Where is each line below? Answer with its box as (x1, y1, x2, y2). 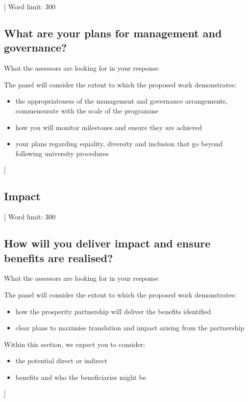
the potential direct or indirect (15, 355, 107, 366)
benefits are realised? (4, 250, 113, 265)
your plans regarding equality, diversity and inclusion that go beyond (15, 138, 223, 149)
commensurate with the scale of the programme (15, 105, 159, 115)
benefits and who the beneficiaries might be (15, 372, 146, 382)
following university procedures (15, 148, 109, 158)
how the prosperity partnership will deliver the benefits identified (15, 306, 211, 316)
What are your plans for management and (4, 25, 222, 40)
